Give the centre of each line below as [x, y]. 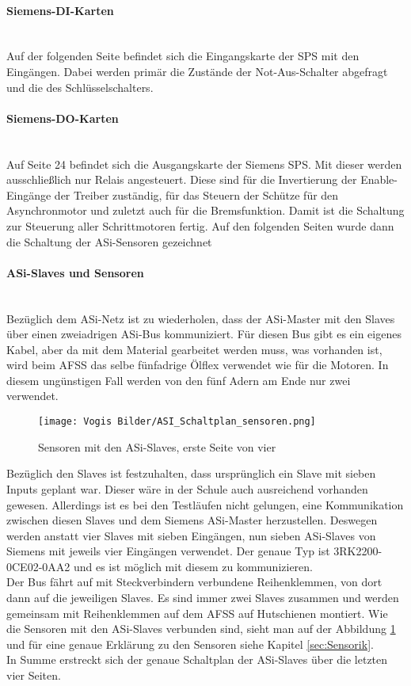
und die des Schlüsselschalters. [80, 87]
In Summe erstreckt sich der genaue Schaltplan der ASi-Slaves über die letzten [197, 659]
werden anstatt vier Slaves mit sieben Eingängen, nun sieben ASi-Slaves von [191, 535]
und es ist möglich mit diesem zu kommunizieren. [193, 566]
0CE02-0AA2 [38, 566]
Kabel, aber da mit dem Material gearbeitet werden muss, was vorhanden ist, [194, 349]
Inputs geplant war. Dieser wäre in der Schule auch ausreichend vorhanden [187, 488]
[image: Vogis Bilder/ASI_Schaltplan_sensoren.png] [177, 422]
